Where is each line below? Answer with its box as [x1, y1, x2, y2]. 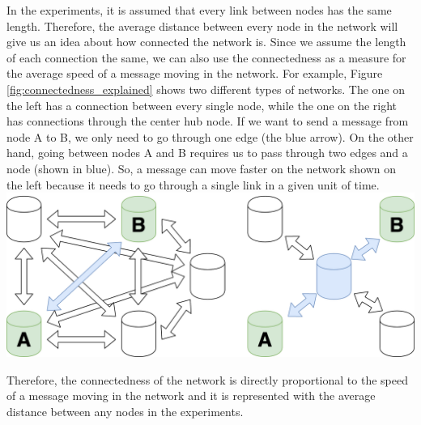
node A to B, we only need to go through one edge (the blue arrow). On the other [6, 128, 414, 145]
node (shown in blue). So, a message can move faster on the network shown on [6, 159, 397, 176]
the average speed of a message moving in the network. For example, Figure [6, 65, 383, 82]
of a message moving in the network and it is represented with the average [6, 387, 376, 404]
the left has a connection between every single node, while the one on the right [6, 96, 398, 113]
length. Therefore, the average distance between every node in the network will [6, 17, 398, 34]
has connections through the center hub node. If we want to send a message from [6, 113, 409, 130]
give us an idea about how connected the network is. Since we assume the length [6, 33, 406, 50]
